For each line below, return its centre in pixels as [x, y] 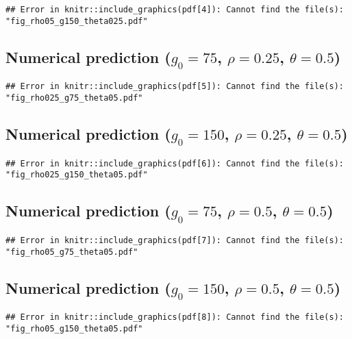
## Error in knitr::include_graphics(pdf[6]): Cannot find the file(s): [175, 163]
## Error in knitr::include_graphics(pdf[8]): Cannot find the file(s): [175, 317]
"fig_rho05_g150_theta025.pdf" [77, 21]
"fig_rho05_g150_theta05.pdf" [74, 328]
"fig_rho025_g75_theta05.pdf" [74, 98]
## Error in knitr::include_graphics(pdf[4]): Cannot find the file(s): [175, 10]
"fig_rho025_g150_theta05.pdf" [77, 175]
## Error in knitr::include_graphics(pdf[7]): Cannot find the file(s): [175, 240]
